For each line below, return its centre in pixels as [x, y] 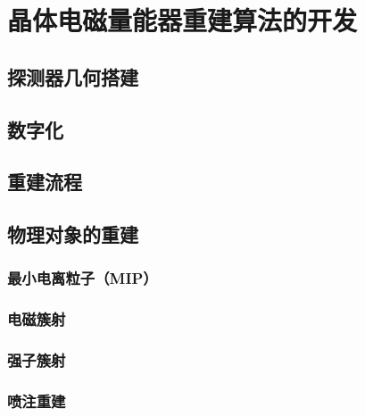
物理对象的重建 [73, 234]
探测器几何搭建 [73, 76]
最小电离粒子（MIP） [83, 278]
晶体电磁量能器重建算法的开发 [182, 20]
